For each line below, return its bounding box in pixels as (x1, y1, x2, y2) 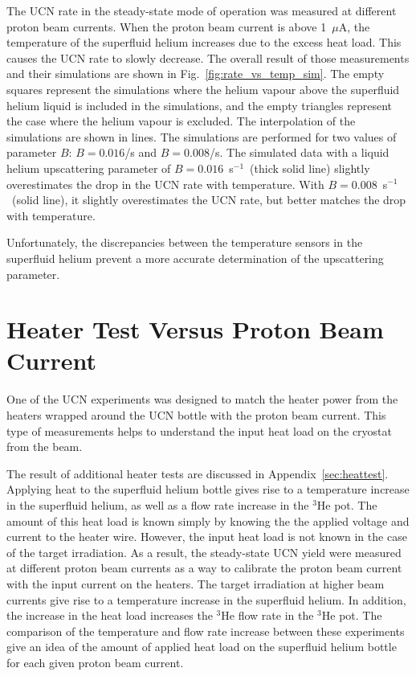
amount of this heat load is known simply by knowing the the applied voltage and (6, 512, 410, 529)
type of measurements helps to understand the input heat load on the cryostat (6, 422, 393, 439)
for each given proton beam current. (6, 653, 184, 670)
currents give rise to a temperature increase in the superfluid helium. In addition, (6, 591, 406, 608)
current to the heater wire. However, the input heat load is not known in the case (6, 528, 407, 545)
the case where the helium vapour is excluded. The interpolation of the (6, 113, 356, 129)
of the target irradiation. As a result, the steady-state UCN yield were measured (6, 543, 402, 560)
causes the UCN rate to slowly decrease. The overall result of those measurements (6, 49, 410, 66)
